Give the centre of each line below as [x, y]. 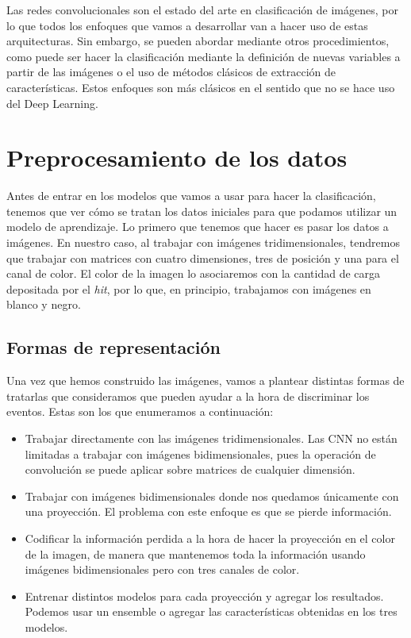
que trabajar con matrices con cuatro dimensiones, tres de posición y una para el [203, 258]
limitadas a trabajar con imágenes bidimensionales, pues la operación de [200, 454]
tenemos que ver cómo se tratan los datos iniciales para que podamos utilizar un [202, 211]
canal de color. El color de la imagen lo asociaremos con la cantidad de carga [194, 273]
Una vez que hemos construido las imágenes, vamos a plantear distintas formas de [205, 380]
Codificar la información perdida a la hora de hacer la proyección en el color [210, 538]
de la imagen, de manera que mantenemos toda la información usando [195, 553]
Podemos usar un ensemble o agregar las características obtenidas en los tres [211, 611]
